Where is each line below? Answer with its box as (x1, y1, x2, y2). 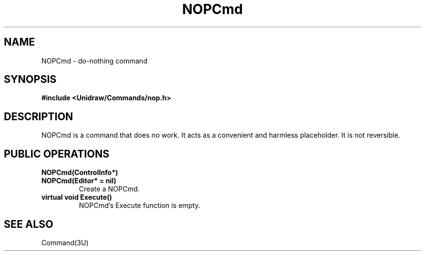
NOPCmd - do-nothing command (41, 56, 147, 65)
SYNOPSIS (4, 73, 57, 86)
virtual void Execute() (41, 193, 112, 202)
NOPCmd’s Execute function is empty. (79, 201, 200, 210)
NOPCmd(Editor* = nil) (41, 176, 116, 185)
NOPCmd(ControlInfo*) (41, 168, 118, 177)
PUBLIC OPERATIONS (4, 147, 110, 160)
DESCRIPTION (4, 110, 73, 123)
